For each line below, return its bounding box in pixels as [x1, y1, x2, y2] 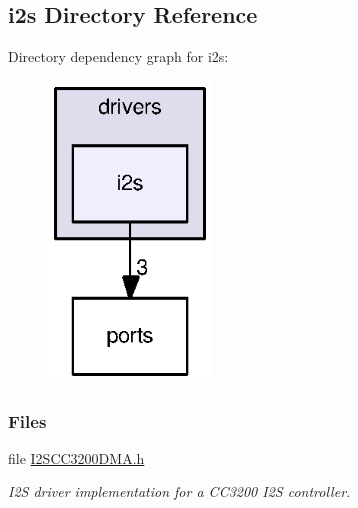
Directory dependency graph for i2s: [8, 46, 229, 67]
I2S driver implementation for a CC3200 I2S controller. [8, 481, 351, 502]
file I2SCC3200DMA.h [8, 447, 145, 468]
